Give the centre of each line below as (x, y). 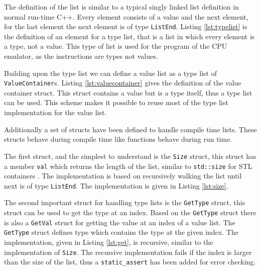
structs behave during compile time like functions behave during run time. (118, 139)
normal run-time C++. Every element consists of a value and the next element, (126, 16)
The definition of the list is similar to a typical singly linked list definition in (121, 7)
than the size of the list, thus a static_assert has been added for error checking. (130, 262)
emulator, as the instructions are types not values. (81, 56)
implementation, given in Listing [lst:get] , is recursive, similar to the (109, 242)
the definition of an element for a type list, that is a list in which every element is (129, 36)
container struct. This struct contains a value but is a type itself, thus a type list (128, 92)
